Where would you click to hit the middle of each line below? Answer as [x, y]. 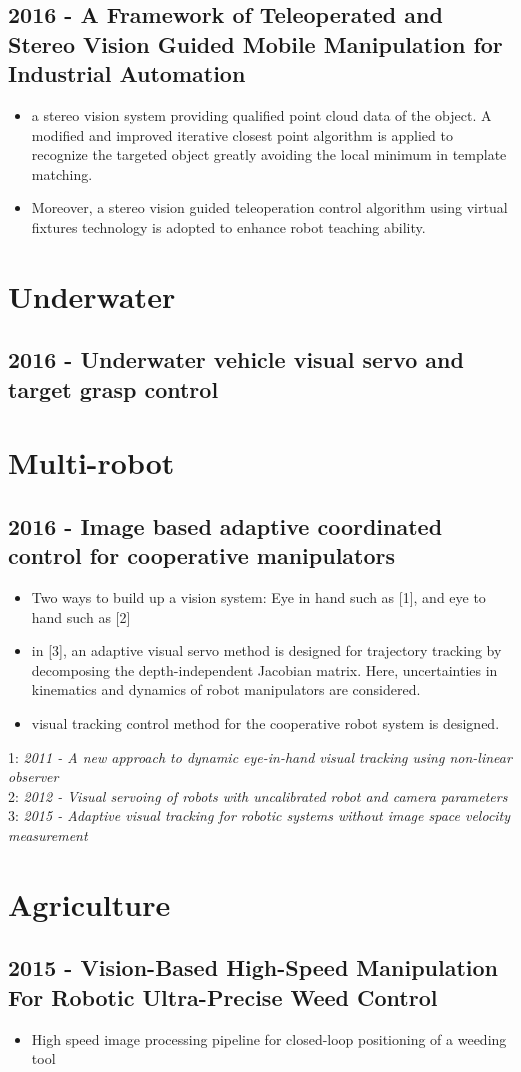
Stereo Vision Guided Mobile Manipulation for [255, 43]
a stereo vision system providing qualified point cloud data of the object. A [261, 114]
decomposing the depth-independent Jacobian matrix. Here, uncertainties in [264, 669]
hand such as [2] [81, 616]
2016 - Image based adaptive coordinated [225, 525]
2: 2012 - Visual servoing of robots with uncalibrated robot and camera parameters [258, 795]
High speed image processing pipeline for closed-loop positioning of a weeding [269, 1038]
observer [33, 776]
